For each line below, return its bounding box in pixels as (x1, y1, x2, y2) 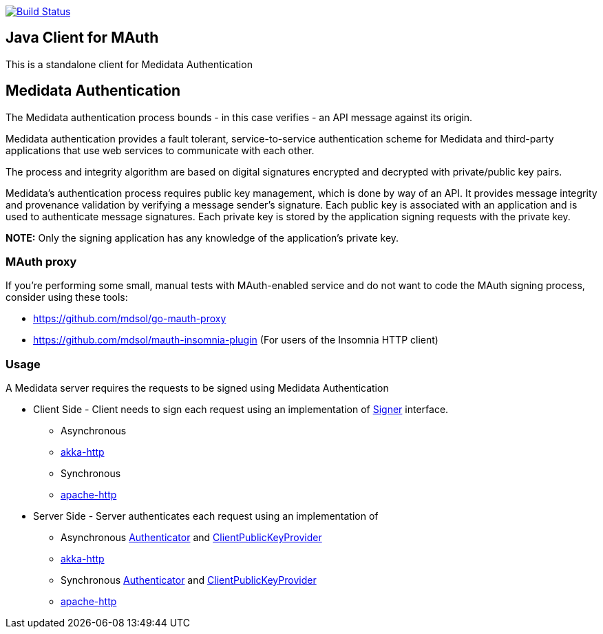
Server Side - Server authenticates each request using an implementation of (33, 510, 379, 522)
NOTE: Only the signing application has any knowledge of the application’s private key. (6, 231, 399, 244)
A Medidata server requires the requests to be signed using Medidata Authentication (6, 382, 389, 394)
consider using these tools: (6, 291, 128, 304)
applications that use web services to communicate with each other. (6, 144, 315, 156)
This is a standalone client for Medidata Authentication (6, 58, 253, 70)
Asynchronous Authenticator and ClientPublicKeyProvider (61, 531, 322, 544)
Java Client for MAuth (6, 29, 159, 47)
